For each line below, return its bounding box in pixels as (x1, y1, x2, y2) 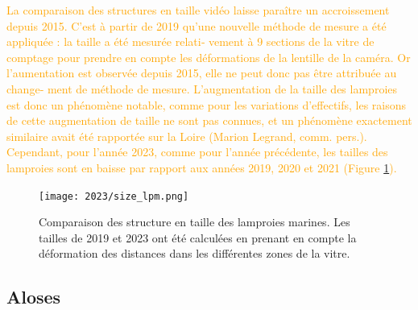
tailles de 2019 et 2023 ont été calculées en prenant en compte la (39, 229, 357, 246)
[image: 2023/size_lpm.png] (39, 190, 189, 202)
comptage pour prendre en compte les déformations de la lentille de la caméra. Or (6, 48, 411, 65)
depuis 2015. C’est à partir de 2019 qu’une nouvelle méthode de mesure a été (6, 17, 387, 34)
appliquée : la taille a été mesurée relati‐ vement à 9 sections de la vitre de (6, 33, 375, 50)
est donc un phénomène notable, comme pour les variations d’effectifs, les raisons (6, 96, 407, 113)
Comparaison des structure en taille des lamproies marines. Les (39, 213, 350, 230)
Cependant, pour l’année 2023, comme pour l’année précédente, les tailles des (6, 143, 388, 160)
